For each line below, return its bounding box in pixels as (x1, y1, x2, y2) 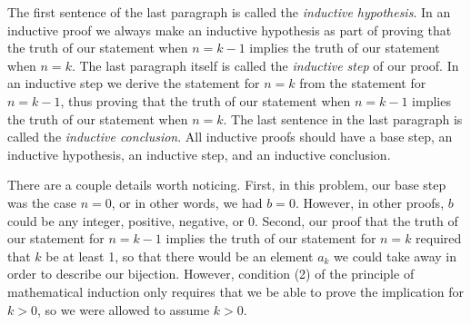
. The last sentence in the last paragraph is (223, 109, 463, 128)
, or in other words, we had (111, 192, 263, 212)
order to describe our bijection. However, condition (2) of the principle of (7, 264, 415, 283)
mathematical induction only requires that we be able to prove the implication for (7, 281, 464, 300)
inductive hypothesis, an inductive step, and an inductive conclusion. (7, 144, 391, 163)
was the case (7, 192, 76, 212)
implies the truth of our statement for (165, 229, 376, 248)
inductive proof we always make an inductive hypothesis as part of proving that (7, 20, 452, 39)
